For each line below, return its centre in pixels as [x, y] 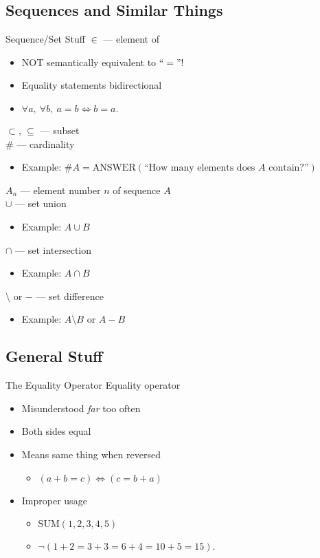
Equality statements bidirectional [92, 85]
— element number [60, 190]
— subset [60, 130]
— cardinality [46, 143]
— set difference [70, 296]
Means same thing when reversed [91, 454]
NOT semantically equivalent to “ [93, 62]
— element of [131, 39]
